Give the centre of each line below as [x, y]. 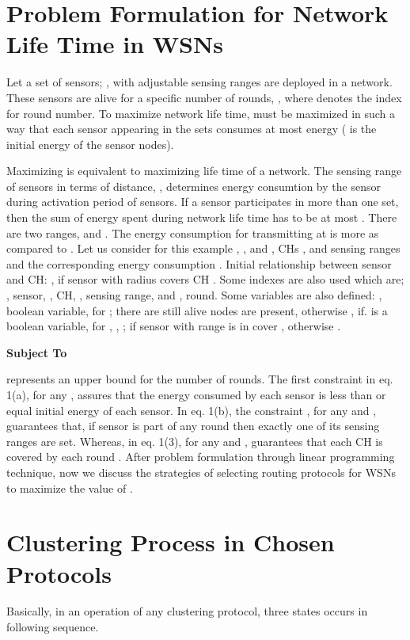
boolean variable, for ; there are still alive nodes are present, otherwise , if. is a [197, 310]
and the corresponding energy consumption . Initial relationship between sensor [199, 263]
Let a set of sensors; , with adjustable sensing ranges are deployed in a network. [199, 82]
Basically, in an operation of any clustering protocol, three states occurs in [187, 611]
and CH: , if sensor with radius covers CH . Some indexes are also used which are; [205, 279]
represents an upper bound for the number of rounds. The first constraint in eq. [200, 379]
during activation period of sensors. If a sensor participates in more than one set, [203, 202]
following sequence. [53, 627]
